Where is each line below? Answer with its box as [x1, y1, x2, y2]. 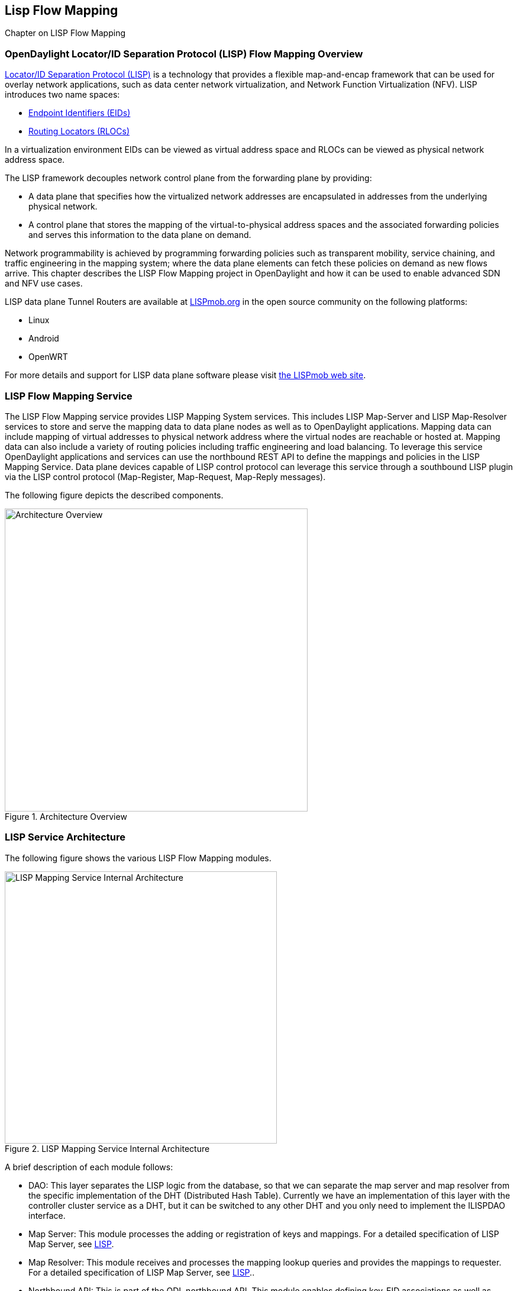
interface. [28, 1210, 66, 1221]
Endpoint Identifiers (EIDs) [28, 108, 131, 118]
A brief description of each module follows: [5, 1161, 173, 1172]
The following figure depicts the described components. [5, 490, 224, 500]
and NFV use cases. [5, 278, 83, 289]
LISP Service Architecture [5, 831, 125, 844]
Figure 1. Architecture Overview [5, 811, 127, 822]
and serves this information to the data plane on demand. [28, 230, 251, 240]
